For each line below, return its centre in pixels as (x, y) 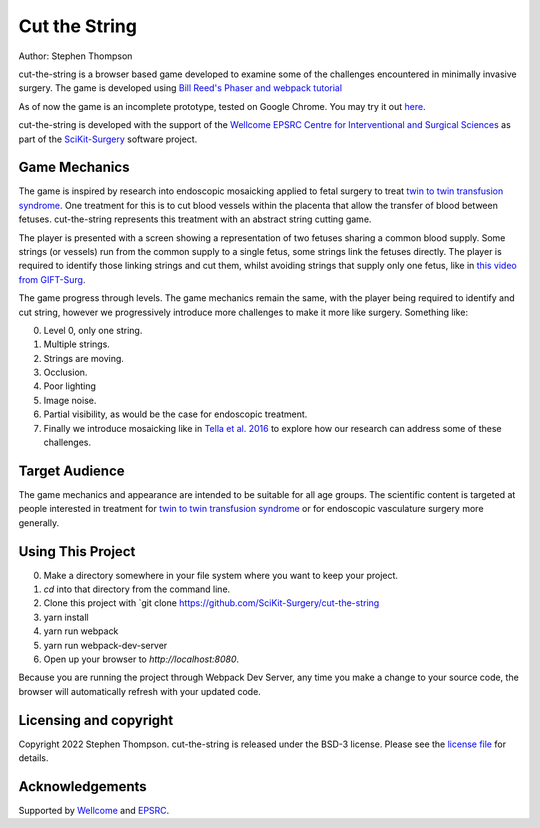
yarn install (66, 617)
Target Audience (71, 470)
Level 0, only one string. (93, 330)
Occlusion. (65, 372)
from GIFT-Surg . (52, 279)
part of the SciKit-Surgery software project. (108, 139)
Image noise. (70, 400)
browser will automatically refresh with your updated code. (140, 691)
